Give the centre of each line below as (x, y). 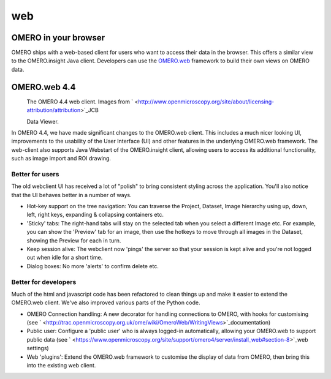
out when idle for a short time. (65, 258)
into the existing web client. (61, 366)
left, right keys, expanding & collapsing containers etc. (95, 215)
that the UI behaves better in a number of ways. (71, 195)
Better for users (35, 174)
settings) (38, 348)
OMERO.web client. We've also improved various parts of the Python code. (106, 302)
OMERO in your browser (58, 38)
